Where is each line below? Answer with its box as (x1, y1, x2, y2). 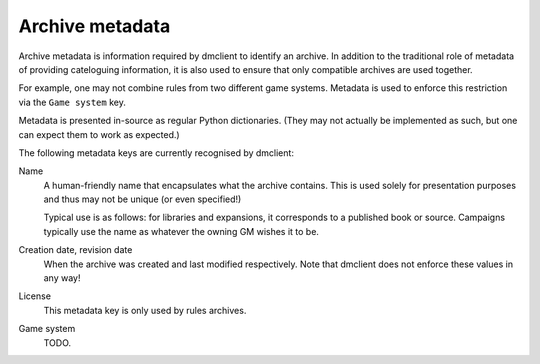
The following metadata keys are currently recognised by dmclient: (18, 146, 295, 159)
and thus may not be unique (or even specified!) (43, 193, 242, 205)
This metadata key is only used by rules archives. (43, 304, 247, 316)
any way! (43, 272, 81, 284)
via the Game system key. (18, 96, 127, 108)
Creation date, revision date (18, 244, 133, 256)
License (18, 290, 52, 302)
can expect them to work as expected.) (18, 128, 180, 140)
